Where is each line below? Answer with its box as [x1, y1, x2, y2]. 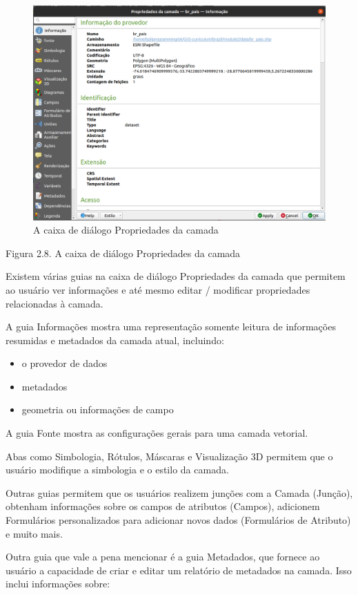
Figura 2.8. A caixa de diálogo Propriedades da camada [6, 245, 241, 260]
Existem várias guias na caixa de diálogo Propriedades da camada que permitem [6, 269, 346, 283]
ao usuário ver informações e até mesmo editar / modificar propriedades [6, 282, 310, 296]
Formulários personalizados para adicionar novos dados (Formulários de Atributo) [6, 513, 351, 527]
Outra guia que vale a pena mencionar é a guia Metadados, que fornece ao [6, 549, 320, 564]
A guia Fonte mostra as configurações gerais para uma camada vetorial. [6, 426, 308, 440]
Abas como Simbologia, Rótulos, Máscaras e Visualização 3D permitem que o [6, 448, 333, 463]
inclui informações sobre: [6, 576, 110, 591]
